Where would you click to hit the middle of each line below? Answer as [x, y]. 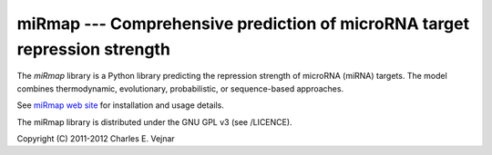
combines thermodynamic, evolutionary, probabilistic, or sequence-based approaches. [180, 88]
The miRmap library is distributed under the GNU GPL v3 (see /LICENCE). [154, 121]
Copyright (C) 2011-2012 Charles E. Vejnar [96, 138]
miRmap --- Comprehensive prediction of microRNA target [243, 24]
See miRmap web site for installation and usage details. [121, 105]
